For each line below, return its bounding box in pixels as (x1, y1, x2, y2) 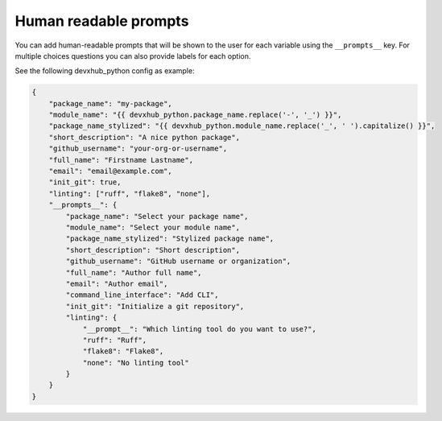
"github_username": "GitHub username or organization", (65, 257, 291, 266)
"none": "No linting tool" (82, 358, 189, 367)
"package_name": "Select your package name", (65, 212, 249, 221)
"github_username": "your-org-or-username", (48, 144, 228, 153)
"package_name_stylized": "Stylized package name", (65, 234, 275, 243)
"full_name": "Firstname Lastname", (48, 155, 193, 164)
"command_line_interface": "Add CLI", (65, 291, 219, 299)
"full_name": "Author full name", (65, 268, 202, 277)
